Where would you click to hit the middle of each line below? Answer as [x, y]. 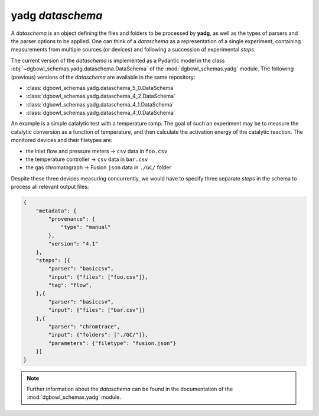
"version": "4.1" [73, 244]
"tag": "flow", [70, 285]
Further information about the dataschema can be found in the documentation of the [130, 389]
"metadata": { [56, 211]
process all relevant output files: [50, 187]
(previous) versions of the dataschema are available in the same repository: [103, 77]
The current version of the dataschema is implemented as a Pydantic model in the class [118, 60]
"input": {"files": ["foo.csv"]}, [98, 277]
